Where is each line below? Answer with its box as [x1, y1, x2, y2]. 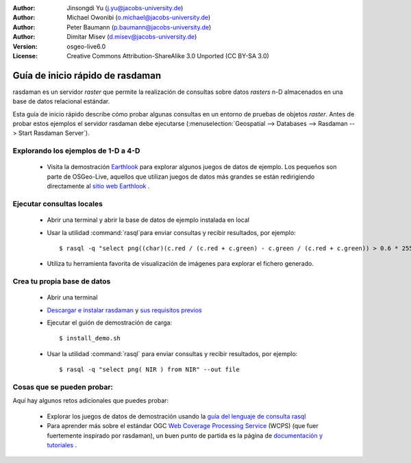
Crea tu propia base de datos [12, 277, 111, 286]
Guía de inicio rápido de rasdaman [12, 69, 162, 82]
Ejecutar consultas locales [12, 199, 103, 208]
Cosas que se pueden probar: [12, 382, 113, 392]
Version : [12, 42, 38, 51]
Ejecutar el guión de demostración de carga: [47, 318, 173, 327]
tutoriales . [47, 440, 77, 449]
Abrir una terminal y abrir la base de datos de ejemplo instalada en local [47, 216, 250, 224]
